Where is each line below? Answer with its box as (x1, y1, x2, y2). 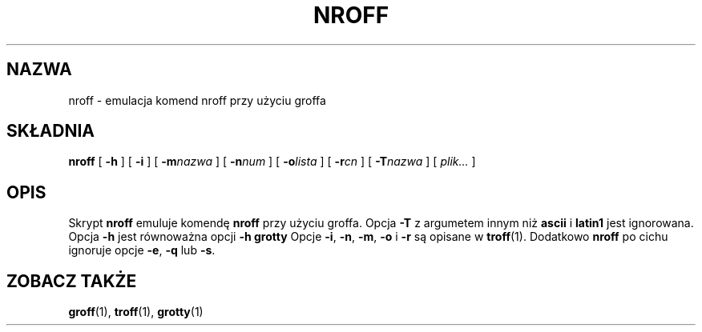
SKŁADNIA (6, 121, 95, 142)
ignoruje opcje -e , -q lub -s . (68, 243, 216, 258)
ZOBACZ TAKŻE (6, 270, 137, 291)
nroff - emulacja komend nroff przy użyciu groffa (68, 93, 326, 107)
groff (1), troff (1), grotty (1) (68, 305, 204, 319)
